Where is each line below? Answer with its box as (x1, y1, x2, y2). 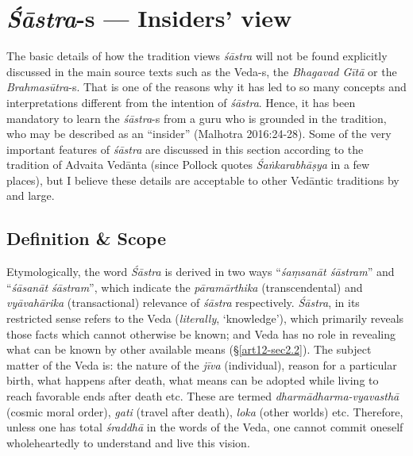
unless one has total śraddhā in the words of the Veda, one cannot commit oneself (6, 419, 403, 435)
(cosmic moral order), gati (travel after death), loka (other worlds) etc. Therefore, (6, 403, 403, 420)
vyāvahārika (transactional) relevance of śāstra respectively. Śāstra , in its (6, 294, 360, 311)
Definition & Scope (6, 226, 166, 251)
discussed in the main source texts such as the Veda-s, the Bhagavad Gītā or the (6, 63, 397, 79)
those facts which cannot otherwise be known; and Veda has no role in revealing (6, 325, 396, 342)
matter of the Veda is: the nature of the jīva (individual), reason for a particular (6, 356, 397, 373)
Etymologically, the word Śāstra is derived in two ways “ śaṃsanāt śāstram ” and (6, 263, 395, 280)
